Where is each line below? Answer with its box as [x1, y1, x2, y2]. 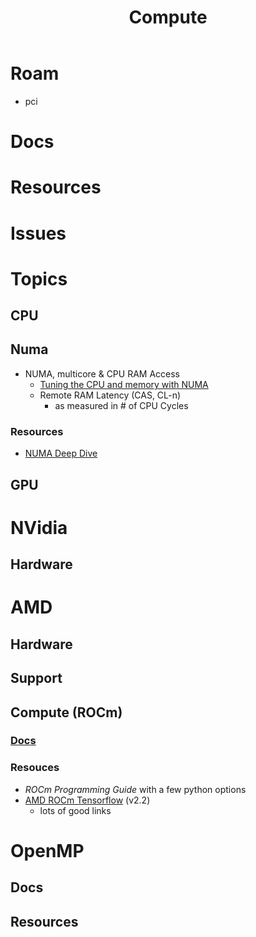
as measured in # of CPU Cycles [54, 399, 189, 411]
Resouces [10, 761, 60, 775]
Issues [10, 222, 67, 245]
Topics [10, 267, 68, 290]
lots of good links [39, 804, 112, 816]
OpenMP [10, 839, 85, 862]
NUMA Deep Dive [24, 447, 98, 460]
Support [10, 670, 63, 687]
